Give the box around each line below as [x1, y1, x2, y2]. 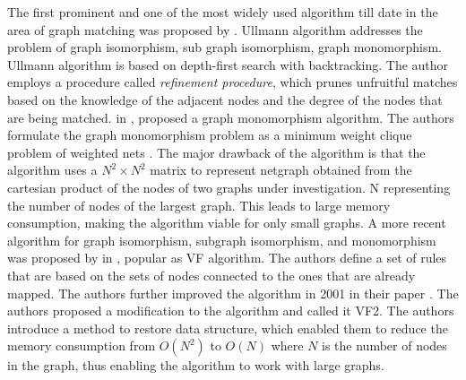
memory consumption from [7, 336, 156, 355]
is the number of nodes [322, 336, 447, 355]
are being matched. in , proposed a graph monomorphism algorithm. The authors [7, 108, 454, 126]
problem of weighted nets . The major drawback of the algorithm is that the [7, 142, 426, 161]
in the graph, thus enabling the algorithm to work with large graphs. [7, 356, 384, 375]
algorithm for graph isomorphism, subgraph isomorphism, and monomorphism [7, 230, 436, 249]
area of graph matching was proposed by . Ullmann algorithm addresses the [7, 20, 423, 39]
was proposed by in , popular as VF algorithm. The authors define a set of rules [7, 248, 447, 267]
